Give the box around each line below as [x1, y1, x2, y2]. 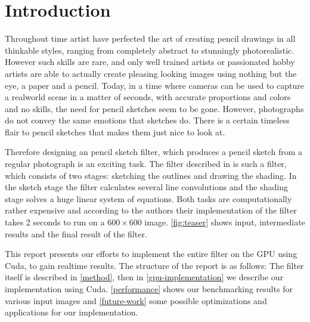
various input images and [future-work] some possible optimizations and [5, 294, 267, 306]
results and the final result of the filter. [5, 227, 147, 240]
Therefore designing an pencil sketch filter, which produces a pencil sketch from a [5, 145, 303, 158]
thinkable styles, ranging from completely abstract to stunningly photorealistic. [5, 44, 294, 56]
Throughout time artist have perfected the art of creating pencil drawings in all [5, 32, 296, 45]
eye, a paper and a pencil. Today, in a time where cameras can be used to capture [5, 79, 304, 91]
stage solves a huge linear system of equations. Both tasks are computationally [5, 192, 292, 205]
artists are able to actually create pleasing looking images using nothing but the [5, 67, 297, 79]
